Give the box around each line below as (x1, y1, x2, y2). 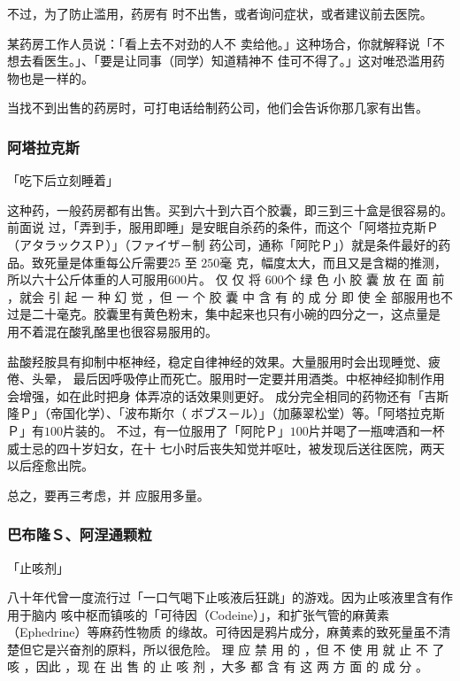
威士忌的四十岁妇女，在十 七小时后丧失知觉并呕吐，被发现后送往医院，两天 (7, 438, 445, 457)
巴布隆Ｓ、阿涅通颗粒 (7, 523, 152, 546)
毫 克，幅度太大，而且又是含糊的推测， (219, 252, 447, 271)
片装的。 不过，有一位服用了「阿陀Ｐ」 (63, 421, 290, 439)
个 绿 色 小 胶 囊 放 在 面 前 (283, 270, 445, 289)
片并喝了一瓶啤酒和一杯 (308, 421, 445, 439)
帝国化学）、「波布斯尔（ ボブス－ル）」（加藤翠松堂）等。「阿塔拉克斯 (50, 404, 445, 422)
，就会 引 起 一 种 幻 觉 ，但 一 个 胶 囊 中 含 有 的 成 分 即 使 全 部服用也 (7, 287, 441, 306)
